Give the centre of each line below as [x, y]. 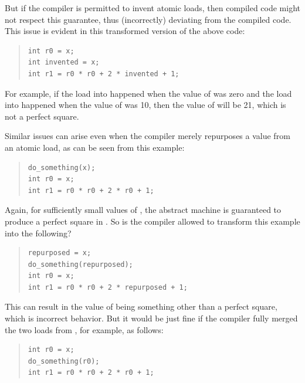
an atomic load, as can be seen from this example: [95, 147]
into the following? [38, 233]
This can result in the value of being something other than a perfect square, [141, 306]
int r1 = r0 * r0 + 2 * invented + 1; [104, 74]
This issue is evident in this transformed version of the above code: [125, 31]
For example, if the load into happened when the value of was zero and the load [148, 93]
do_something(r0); [64, 361]
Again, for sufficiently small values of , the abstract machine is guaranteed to [143, 210]
